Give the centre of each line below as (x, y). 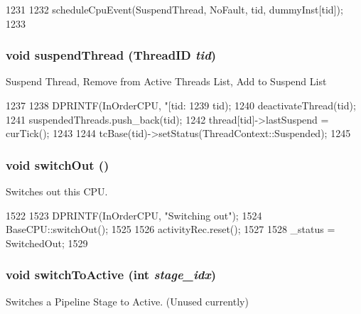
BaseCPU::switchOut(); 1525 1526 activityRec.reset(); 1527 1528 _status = (171, 229)
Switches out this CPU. (57, 191)
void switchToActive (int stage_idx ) (111, 275)
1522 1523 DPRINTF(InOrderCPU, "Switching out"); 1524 (134, 215)
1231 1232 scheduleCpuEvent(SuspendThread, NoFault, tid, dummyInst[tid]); (174, 9)
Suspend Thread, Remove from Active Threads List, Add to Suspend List (166, 81)
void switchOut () (58, 164)
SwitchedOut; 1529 (47, 243)
